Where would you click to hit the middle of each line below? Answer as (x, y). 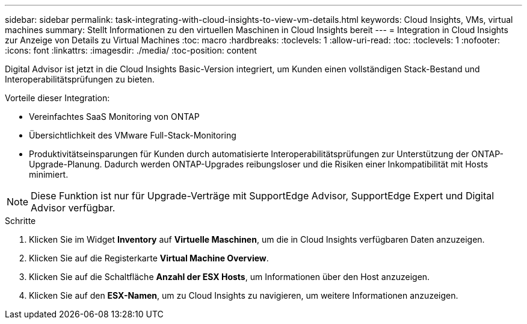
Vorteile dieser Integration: (57, 98)
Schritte (20, 221)
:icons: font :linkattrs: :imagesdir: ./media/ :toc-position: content (131, 50)
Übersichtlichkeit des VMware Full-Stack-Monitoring (133, 135)
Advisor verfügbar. (73, 208)
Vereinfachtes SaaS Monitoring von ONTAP (114, 117)
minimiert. (49, 174)
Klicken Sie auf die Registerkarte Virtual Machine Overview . (149, 258)
